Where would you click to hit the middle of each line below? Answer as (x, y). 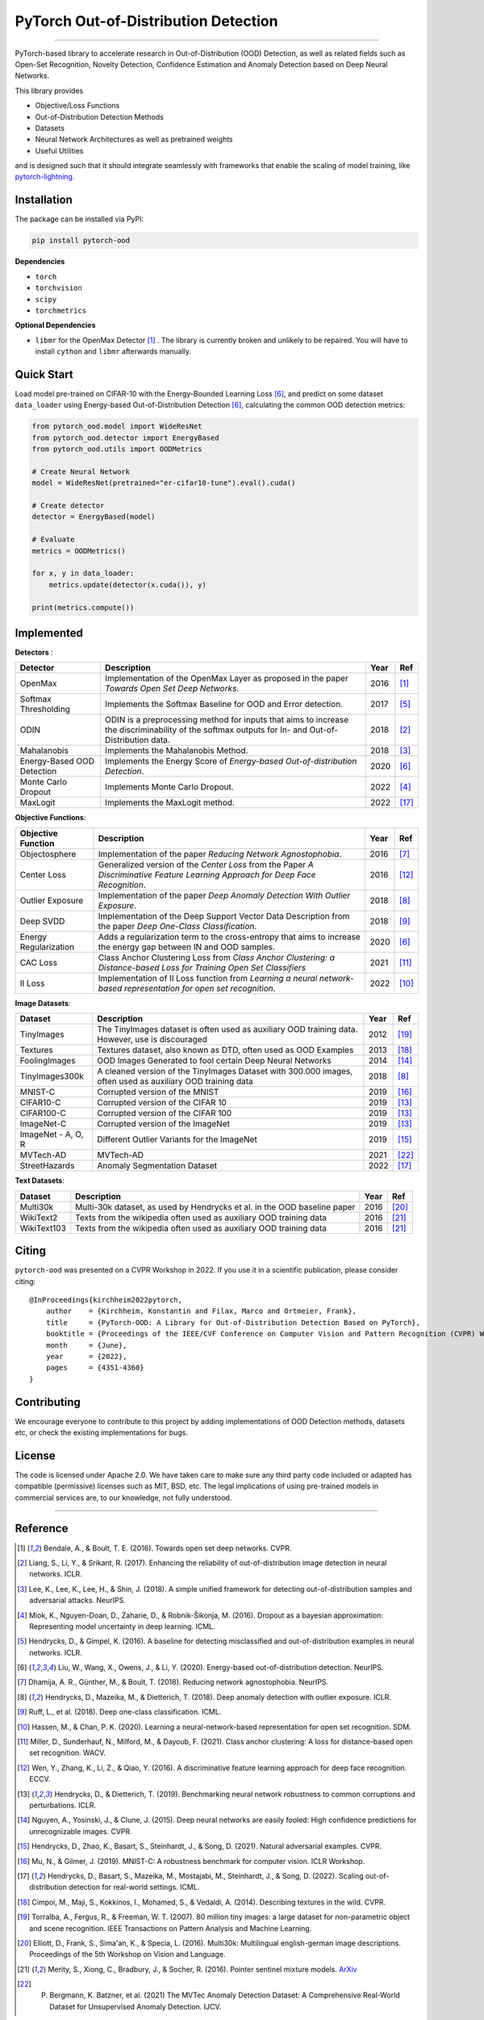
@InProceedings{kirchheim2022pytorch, (106, 1300)
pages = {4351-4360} (95, 1368)
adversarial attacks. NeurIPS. (78, 1601)
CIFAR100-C (43, 1113)
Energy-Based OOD (57, 761)
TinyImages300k (52, 1076)
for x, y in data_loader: (83, 573)
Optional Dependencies (55, 325)
